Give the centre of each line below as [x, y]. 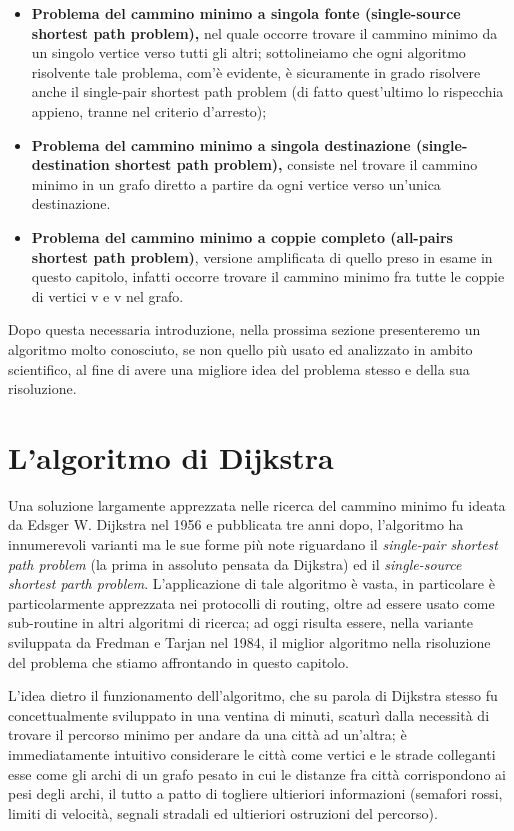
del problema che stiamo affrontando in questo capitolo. [178, 661]
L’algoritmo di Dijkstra [171, 456]
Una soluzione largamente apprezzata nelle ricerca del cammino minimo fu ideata [257, 504]
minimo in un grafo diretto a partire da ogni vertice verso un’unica [236, 183]
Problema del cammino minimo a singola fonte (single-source [246, 13]
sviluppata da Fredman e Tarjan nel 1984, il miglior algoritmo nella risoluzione [249, 641]
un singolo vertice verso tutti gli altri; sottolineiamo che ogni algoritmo [248, 52]
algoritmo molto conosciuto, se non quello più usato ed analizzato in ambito [240, 348]
